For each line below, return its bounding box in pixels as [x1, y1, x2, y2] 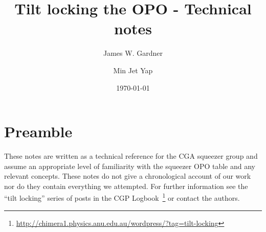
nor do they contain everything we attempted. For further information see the [4, 180, 248, 191]
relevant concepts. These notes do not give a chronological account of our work [4, 171, 251, 181]
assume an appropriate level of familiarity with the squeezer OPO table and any [4, 160, 255, 171]
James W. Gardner [103, 48, 163, 58]
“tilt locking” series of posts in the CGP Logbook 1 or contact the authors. [4, 191, 240, 203]
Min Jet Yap [113, 65, 153, 75]
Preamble [4, 121, 73, 142]
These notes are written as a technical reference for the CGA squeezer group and [4, 151, 258, 161]
